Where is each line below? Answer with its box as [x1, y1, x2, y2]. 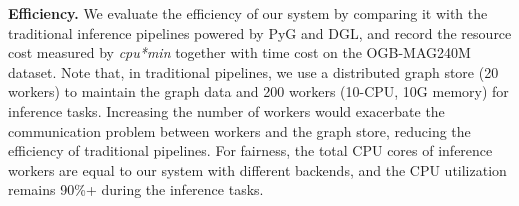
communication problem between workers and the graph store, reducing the [8, 120, 471, 141]
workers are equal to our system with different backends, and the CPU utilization [8, 159, 507, 180]
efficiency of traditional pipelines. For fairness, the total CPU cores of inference [8, 140, 493, 161]
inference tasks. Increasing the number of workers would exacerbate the [8, 100, 445, 121]
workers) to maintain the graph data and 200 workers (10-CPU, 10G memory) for [8, 81, 509, 102]
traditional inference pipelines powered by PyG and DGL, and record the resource [8, 22, 512, 43]
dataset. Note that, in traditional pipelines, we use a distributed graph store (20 [8, 61, 499, 82]
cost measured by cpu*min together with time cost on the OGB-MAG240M [8, 42, 471, 63]
